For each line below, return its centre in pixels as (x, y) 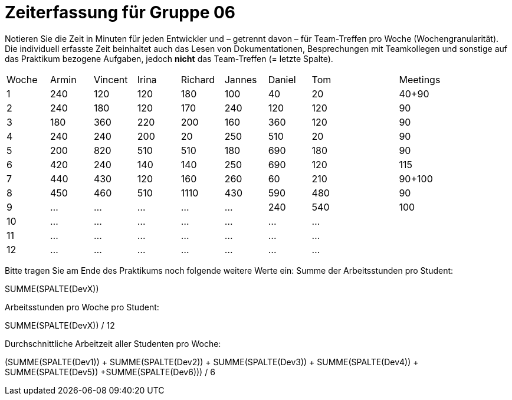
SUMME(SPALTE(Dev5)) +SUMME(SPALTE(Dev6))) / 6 (110, 372)
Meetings (420, 79)
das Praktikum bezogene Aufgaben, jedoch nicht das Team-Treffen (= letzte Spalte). (169, 58)
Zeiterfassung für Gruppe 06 (120, 12)
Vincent (111, 79)
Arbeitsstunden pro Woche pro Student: (82, 307)
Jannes (241, 79)
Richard (198, 79)
